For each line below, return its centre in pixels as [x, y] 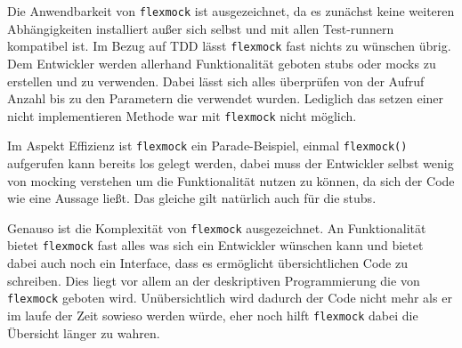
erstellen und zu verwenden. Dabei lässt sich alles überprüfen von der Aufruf [216, 81]
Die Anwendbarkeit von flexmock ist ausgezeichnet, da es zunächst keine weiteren [231, 11]
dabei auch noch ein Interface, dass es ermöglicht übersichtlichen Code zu [207, 263]
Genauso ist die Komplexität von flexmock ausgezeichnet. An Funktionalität [217, 227]
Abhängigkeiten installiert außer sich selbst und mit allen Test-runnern [201, 28]
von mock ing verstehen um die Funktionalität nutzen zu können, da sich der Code [231, 180]
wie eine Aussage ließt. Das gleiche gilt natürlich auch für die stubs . [192, 198]
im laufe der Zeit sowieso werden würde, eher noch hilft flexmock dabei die [213, 315]
